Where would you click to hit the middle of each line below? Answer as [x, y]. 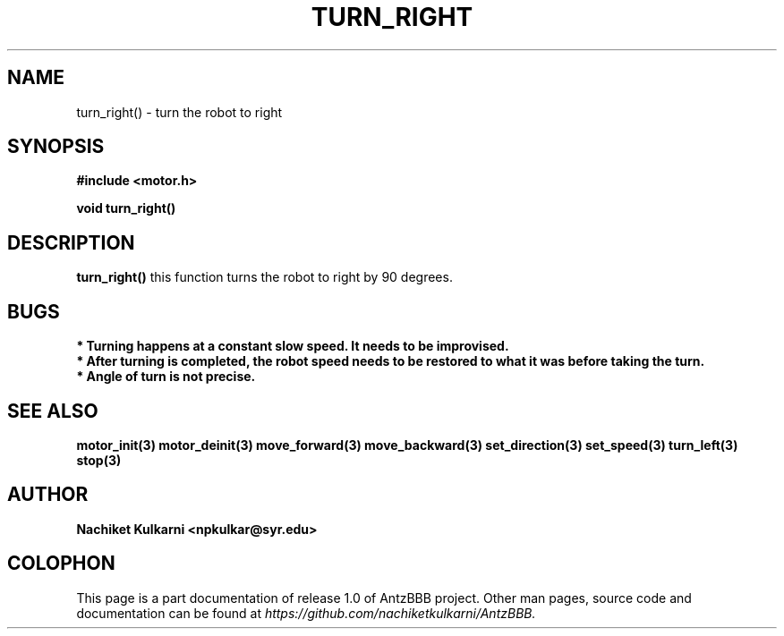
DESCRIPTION [71, 242]
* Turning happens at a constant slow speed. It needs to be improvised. [293, 346]
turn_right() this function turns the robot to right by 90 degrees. [264, 277]
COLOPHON [61, 564]
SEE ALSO [53, 411]
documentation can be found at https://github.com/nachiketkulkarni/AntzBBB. [306, 613]
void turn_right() [126, 208]
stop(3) [99, 460]
